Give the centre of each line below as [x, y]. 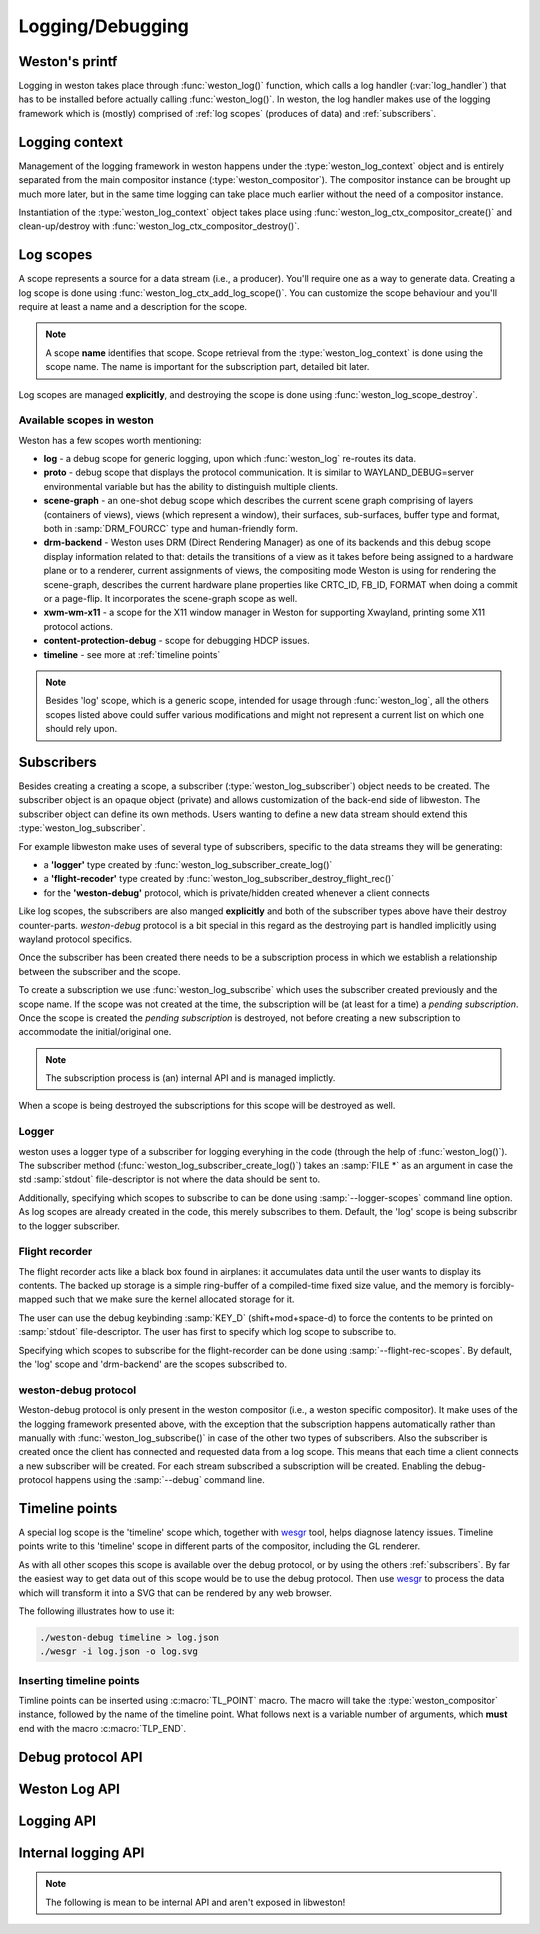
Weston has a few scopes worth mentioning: [110, 440]
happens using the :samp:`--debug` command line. [160, 1480]
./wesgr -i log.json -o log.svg [119, 1651]
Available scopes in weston [86, 420]
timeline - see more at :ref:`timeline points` [132, 654]
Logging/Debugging [104, 26]
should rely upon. [81, 729]
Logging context [71, 141]
